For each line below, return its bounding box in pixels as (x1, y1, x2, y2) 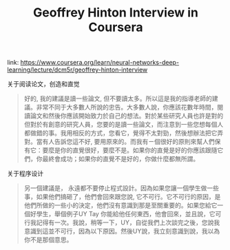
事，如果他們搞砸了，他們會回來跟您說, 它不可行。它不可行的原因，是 (23, 193, 221, 201)
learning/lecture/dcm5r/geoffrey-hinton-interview (7, 65, 148, 74)
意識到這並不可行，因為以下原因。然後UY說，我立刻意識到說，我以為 (23, 227, 220, 236)
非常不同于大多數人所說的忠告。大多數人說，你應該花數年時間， (36, 103, 218, 112)
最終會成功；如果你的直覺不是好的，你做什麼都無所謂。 (42, 155, 200, 163)
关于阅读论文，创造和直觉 (7, 80, 80, 88)
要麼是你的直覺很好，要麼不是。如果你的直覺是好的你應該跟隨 (42, 146, 218, 154)
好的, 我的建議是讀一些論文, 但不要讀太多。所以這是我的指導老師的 (23, 94, 212, 103)
